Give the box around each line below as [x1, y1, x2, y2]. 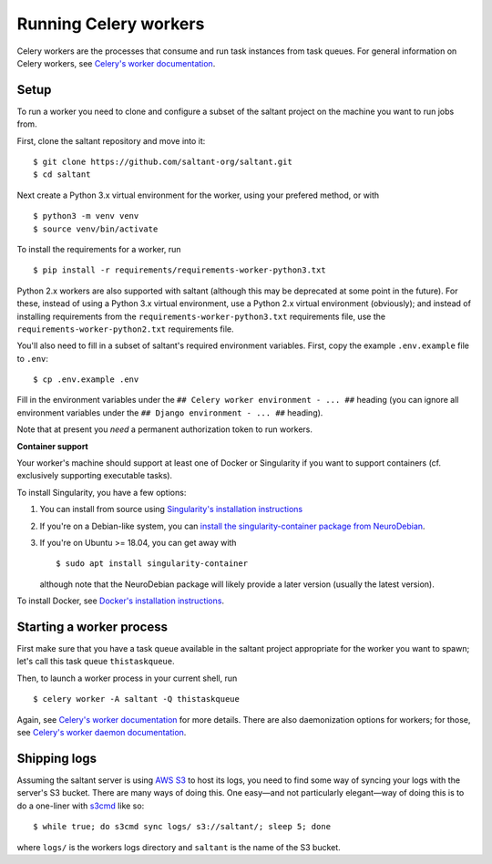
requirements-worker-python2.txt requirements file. [16, 324, 234, 334]
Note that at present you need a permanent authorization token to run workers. [16, 424, 313, 435]
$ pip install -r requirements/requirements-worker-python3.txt [33, 265, 327, 275]
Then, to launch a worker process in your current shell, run [16, 673, 238, 684]
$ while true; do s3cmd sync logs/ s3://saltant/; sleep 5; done [33, 821, 332, 832]
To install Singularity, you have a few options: [16, 487, 187, 498]
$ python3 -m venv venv [33, 211, 139, 221]
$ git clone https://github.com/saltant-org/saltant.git [33, 157, 293, 168]
